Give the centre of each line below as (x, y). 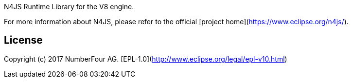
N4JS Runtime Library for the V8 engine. (69, 7)
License (23, 40)
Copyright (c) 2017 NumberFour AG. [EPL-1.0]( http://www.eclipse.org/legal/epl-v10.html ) (146, 59)
